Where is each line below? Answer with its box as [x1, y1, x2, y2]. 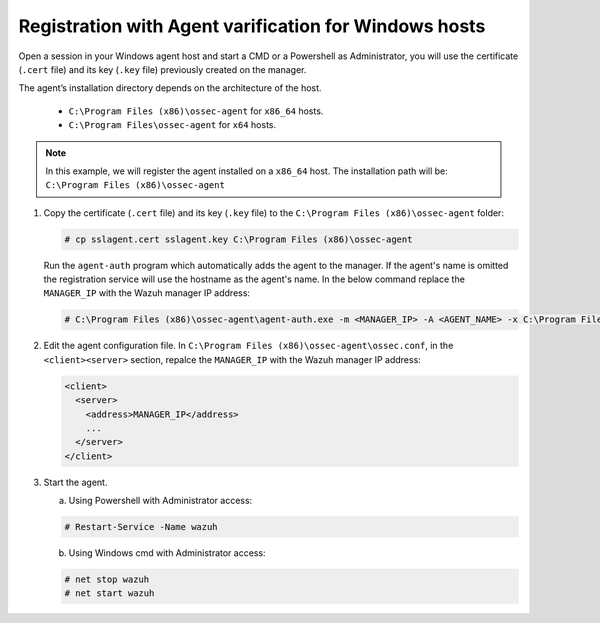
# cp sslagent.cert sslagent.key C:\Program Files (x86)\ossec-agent [64, 233, 413, 245]
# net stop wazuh [64, 574, 150, 585]
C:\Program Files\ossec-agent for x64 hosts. [68, 119, 277, 131]
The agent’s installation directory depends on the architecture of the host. [18, 82, 322, 94]
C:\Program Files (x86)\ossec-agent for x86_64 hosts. [68, 105, 324, 117]
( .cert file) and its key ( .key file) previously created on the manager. [18, 63, 307, 75]
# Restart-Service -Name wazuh [64, 521, 219, 533]
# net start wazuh [64, 588, 155, 599]
